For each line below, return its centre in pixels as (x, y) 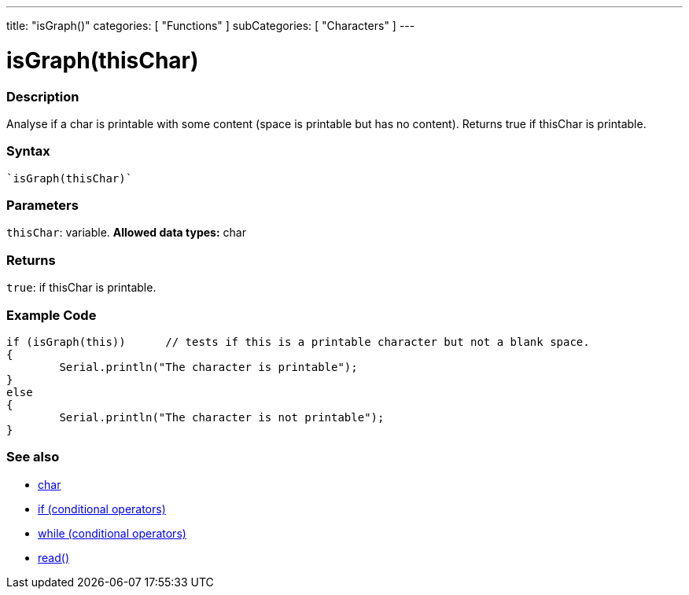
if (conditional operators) (102, 509)
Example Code (52, 315)
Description (43, 96)
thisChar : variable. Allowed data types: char (126, 233)
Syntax (28, 151)
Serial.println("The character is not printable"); (222, 417)
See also (33, 457)
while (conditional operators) (112, 533)
